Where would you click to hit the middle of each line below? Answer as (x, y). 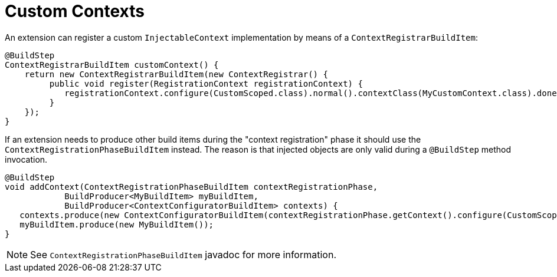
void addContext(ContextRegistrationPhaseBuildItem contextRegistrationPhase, (191, 187)
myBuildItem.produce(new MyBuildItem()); (117, 224)
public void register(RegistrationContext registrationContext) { (206, 83)
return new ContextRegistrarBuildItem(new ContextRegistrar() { (176, 74)
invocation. (26, 159)
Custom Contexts (75, 11)
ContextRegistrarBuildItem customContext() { (112, 65)
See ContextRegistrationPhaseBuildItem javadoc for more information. (183, 254)
